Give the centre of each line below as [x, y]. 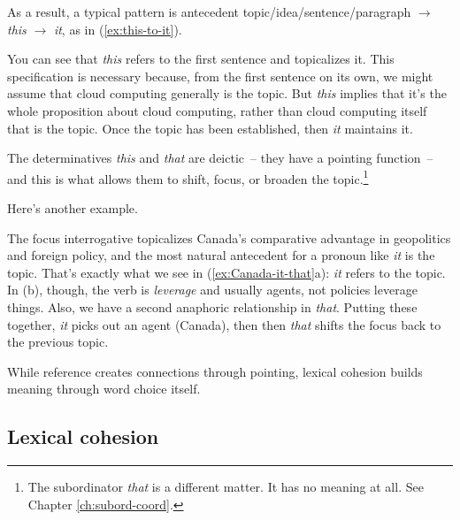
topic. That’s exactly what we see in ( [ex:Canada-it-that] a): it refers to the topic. [226, 272]
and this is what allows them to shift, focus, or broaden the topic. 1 [188, 177]
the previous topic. [58, 342]
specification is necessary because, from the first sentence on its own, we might [220, 76]
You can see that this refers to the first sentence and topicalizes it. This [201, 59]
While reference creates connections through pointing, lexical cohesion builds [215, 371]
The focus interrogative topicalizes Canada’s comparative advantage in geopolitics [229, 237]
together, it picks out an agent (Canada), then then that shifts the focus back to [224, 324]
